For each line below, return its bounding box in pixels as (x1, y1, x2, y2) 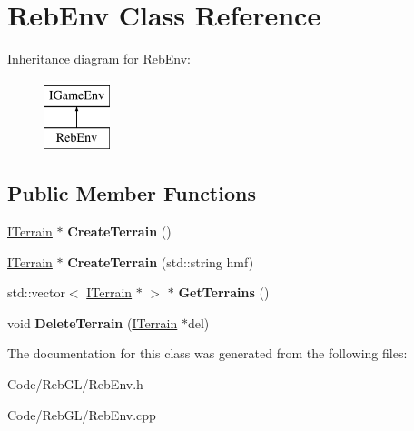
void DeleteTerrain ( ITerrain (7, 313, 178, 332)
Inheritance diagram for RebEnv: (7, 49, 191, 68)
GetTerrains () (178, 283, 270, 302)
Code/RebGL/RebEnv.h (7, 375, 143, 394)
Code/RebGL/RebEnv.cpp (7, 405, 156, 424)
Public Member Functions (7, 179, 256, 207)
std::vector (7, 283, 65, 302)
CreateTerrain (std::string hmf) (67, 252, 254, 271)
